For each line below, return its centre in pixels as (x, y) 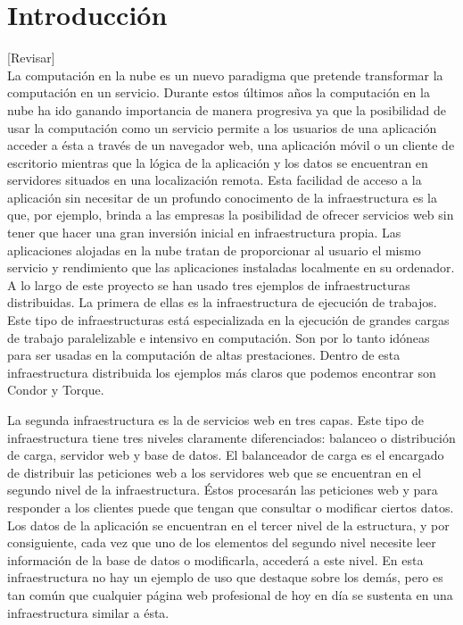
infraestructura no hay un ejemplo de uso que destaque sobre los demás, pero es (225, 577)
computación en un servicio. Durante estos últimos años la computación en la (219, 92)
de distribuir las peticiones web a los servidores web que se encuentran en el (215, 472)
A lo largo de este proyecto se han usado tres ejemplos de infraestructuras (209, 284)
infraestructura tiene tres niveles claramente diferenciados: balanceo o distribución (231, 437)
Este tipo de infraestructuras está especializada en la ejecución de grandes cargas (228, 320)
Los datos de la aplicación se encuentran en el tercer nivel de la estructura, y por (228, 525)
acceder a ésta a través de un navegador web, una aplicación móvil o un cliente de (231, 145)
